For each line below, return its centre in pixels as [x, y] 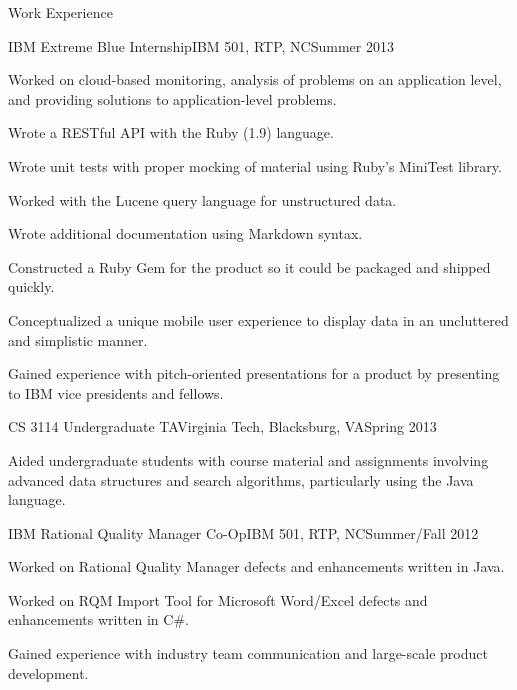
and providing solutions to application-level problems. [172, 98]
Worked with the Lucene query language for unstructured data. [202, 199]
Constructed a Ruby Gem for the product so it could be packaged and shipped [249, 266]
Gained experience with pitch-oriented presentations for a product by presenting [254, 373]
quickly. [31, 286]
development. [48, 672]
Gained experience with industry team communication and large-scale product [248, 653]
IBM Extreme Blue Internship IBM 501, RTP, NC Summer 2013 [201, 45]
